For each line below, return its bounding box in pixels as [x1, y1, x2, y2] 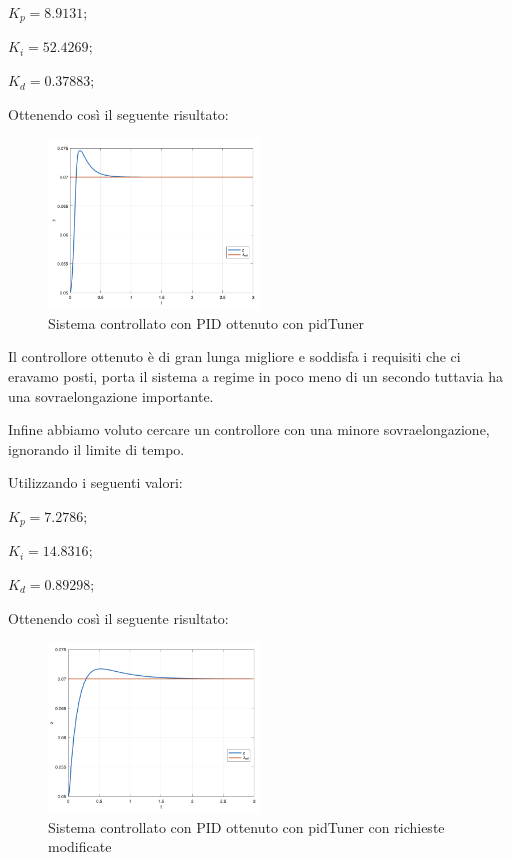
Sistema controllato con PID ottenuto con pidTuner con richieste [48, 816, 445, 837]
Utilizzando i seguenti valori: [8, 472, 183, 493]
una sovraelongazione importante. [8, 385, 214, 406]
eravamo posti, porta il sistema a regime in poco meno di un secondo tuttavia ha [8, 365, 504, 386]
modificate [48, 836, 112, 857]
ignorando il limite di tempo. [8, 438, 185, 459]
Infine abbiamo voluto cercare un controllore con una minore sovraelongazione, [8, 419, 490, 440]
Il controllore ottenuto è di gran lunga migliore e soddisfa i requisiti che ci [8, 346, 461, 367]
